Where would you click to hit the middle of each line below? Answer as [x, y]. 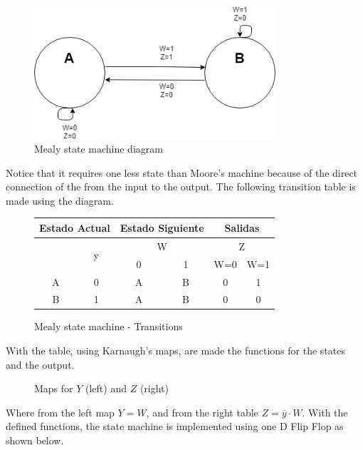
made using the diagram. [60, 200]
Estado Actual [75, 227]
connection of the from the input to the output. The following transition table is [181, 186]
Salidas [242, 227]
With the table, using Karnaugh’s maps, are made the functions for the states [175, 351]
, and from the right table [202, 412]
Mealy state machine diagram [99, 149]
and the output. [40, 364]
